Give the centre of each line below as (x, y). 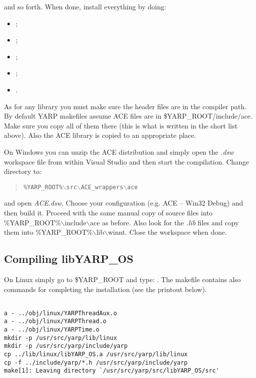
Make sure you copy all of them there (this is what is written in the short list (121, 125)
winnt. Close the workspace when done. (167, 232)
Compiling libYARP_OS (69, 259)
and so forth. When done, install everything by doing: (85, 6)
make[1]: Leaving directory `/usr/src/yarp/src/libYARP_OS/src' (112, 371)
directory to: (23, 171)
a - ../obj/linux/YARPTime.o (52, 330)
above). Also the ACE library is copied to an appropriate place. (100, 135)
